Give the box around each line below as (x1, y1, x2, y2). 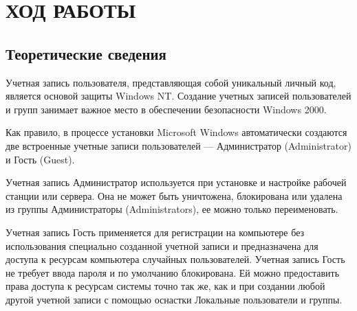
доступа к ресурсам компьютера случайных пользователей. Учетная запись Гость (6, 252, 345, 266)
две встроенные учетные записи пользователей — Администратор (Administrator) (6, 138, 351, 152)
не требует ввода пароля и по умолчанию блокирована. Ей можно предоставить (6, 265, 340, 279)
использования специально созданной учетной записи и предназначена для (6, 238, 318, 253)
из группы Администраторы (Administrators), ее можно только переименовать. (6, 202, 338, 216)
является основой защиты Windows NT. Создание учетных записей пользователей (6, 89, 351, 103)
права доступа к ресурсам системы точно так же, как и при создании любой (6, 279, 325, 293)
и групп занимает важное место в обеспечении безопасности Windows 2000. (6, 102, 327, 116)
